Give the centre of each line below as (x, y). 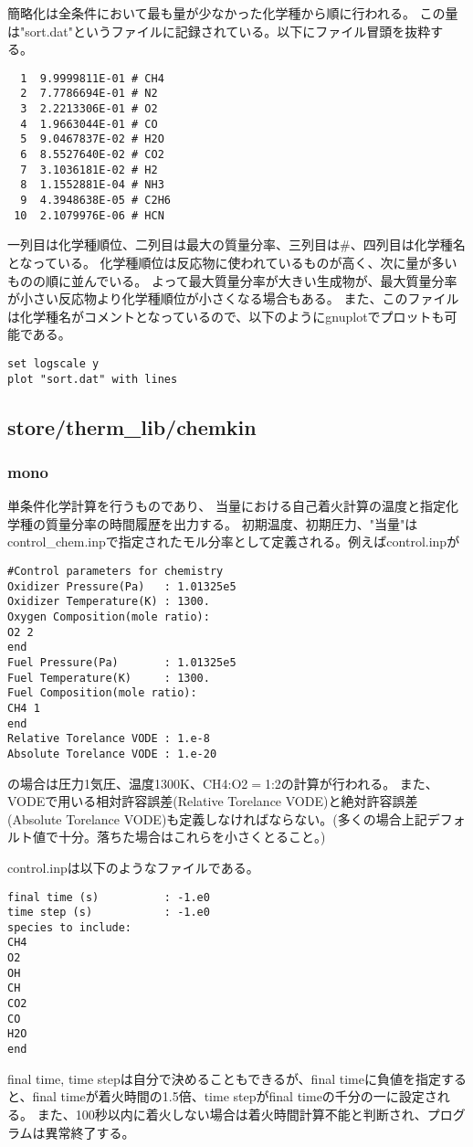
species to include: (70, 927)
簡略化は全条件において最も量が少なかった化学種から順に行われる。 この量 (233, 13)
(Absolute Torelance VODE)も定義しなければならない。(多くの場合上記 (217, 818)
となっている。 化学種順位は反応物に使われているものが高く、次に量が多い (232, 262)
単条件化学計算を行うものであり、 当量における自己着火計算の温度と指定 (226, 506)
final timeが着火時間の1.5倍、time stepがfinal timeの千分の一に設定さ (235, 1096)
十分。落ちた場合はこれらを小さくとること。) (192, 837)
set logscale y (53, 363)
